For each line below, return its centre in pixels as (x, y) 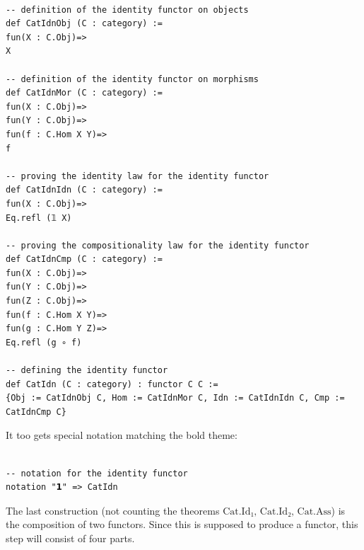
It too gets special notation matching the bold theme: (122, 435)
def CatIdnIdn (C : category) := (84, 190)
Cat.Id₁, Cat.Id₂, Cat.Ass (277, 511)
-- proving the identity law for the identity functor (137, 176)
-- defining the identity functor (87, 371)
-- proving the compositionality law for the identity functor (158, 245)
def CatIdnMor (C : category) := (84, 93)
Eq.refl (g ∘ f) (44, 342)
